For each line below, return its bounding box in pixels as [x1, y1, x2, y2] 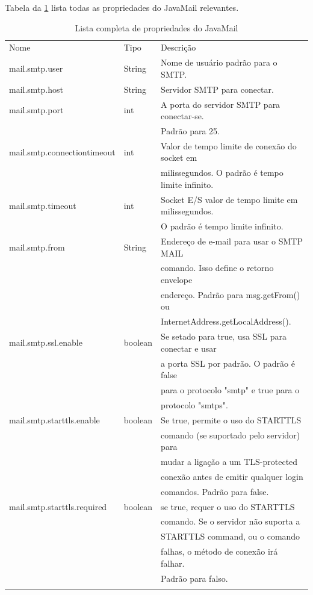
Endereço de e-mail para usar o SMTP [161, 235, 303, 247]
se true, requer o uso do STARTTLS [161, 500, 295, 512]
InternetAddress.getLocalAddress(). [161, 315, 291, 328]
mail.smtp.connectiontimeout [9, 145, 116, 158]
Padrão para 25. [161, 125, 220, 137]
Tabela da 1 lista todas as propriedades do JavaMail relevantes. [5, 1, 239, 13]
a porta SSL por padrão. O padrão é [161, 357, 295, 369]
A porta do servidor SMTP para [161, 98, 280, 110]
